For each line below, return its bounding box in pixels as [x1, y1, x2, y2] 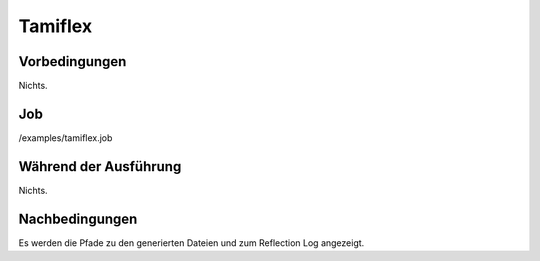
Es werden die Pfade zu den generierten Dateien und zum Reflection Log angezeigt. [18, 236, 365, 249]
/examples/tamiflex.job [18, 131, 113, 144]
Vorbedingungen [18, 53, 127, 70]
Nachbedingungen [18, 210, 138, 227]
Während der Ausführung [18, 158, 182, 175]
